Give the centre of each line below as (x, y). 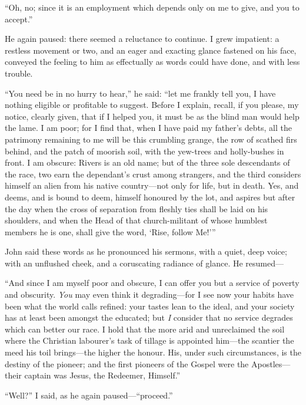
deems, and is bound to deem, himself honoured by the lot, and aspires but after (150, 197)
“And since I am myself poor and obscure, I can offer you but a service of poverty (152, 283)
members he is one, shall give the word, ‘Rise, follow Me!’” (110, 231)
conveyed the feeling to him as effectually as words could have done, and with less (152, 62)
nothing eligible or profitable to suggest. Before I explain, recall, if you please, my (152, 105)
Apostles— (271, 363)
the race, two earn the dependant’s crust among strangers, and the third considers (153, 174)
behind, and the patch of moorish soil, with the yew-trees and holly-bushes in (144, 151)
